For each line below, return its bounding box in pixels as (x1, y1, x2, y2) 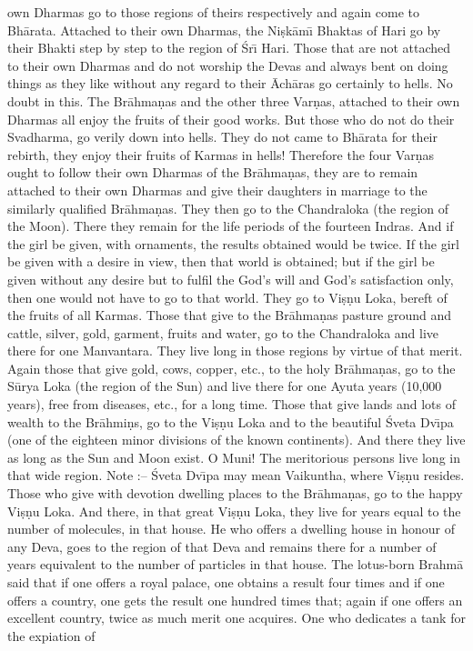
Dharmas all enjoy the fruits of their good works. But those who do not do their (7, 109, 455, 128)
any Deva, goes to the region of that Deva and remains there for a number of (7, 536, 437, 556)
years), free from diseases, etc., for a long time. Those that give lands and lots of (7, 395, 456, 414)
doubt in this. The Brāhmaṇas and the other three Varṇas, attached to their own (7, 91, 460, 110)
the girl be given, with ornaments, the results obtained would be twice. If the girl (7, 234, 459, 253)
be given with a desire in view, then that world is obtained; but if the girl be (7, 252, 435, 271)
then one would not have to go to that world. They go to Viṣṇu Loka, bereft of (7, 287, 448, 306)
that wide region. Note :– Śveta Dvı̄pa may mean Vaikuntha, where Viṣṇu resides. (7, 466, 465, 485)
